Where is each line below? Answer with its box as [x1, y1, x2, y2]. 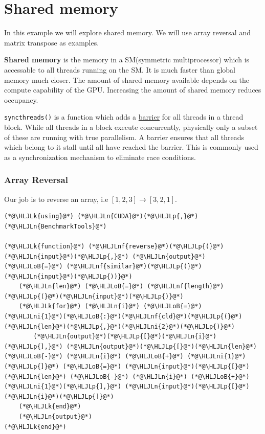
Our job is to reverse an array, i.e [4, 193, 108, 204]
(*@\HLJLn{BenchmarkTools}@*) [4, 222, 107, 230]
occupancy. [4, 94, 38, 105]
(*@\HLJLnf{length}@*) [147, 283, 224, 290]
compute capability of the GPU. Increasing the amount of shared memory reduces [4, 84, 261, 95]
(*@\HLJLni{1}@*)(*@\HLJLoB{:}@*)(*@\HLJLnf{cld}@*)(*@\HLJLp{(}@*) [4, 313, 242, 321]
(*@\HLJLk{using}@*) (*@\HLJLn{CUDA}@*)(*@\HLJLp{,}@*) [4, 213, 198, 220]
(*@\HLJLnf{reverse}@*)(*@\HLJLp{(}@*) [88, 242, 224, 250]
